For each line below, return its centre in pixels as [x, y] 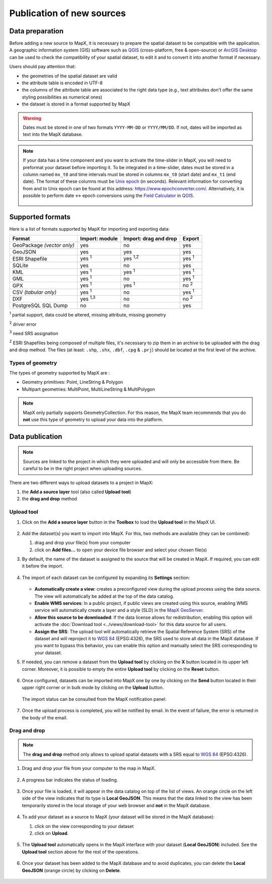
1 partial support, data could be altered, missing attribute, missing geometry [88, 315]
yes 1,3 [88, 298]
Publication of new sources [67, 13]
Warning [32, 118]
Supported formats [40, 217]
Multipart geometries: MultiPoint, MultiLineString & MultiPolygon [88, 389]
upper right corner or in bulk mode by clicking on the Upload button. [93, 688]
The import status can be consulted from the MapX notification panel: [94, 699]
